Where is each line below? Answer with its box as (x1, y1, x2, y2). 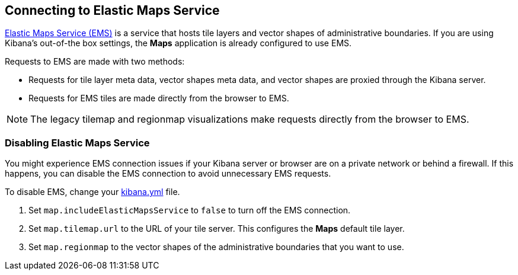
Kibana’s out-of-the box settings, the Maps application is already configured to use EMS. (5, 38, 352, 49)
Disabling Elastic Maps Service (5, 136, 150, 149)
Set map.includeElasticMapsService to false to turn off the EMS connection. (28, 205, 351, 216)
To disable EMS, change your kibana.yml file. (5, 187, 180, 197)
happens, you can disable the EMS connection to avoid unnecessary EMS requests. (5, 168, 331, 179)
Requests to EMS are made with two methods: (5, 56, 185, 67)
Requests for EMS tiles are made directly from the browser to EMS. (28, 93, 289, 104)
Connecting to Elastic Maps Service (5, 3, 220, 18)
